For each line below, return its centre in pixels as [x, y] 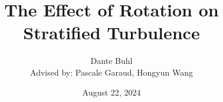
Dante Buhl [112, 61]
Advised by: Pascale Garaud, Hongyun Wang [112, 72]
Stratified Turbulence [112, 33]
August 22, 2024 [112, 92]
